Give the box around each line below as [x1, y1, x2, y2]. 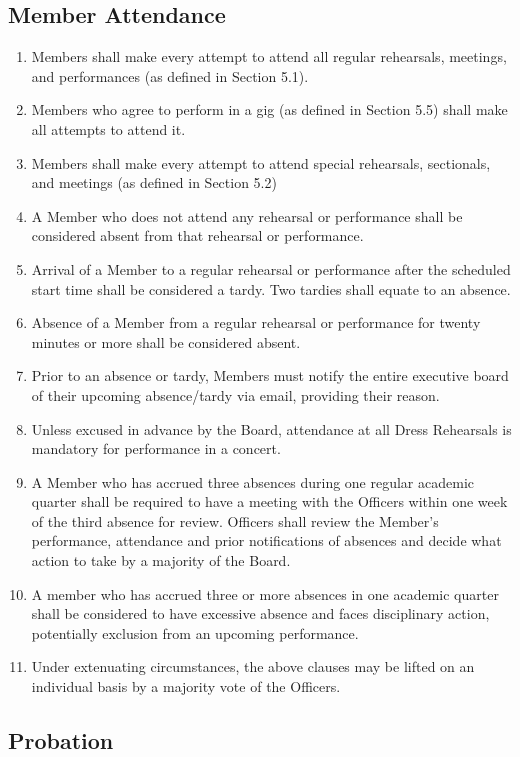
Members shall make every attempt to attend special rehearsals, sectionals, [31, 152, 491, 173]
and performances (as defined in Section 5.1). [31, 65, 309, 86]
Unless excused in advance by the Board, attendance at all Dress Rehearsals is [31, 418, 512, 439]
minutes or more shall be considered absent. [31, 331, 301, 352]
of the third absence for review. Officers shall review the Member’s [31, 510, 439, 531]
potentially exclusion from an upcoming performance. [31, 622, 359, 643]
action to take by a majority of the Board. [31, 550, 291, 571]
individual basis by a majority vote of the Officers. [31, 676, 341, 697]
